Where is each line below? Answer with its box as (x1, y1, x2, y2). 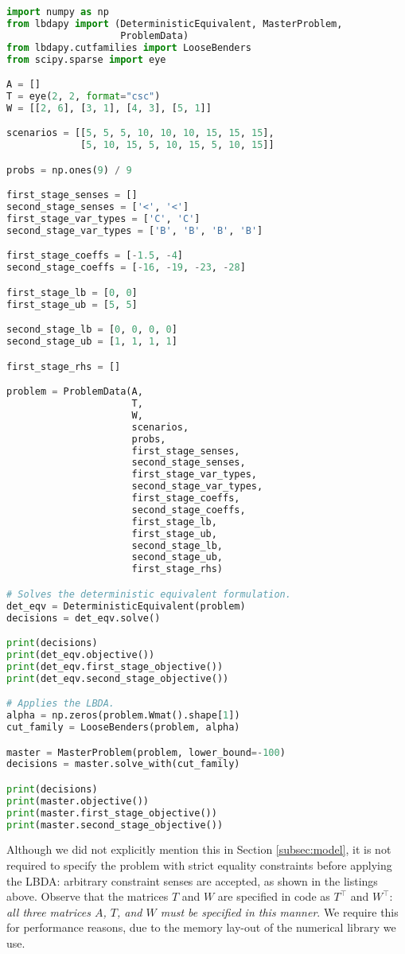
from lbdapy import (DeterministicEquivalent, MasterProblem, (6, 18, 343, 29)
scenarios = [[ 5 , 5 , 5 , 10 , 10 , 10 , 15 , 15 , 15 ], (6, 127, 275, 139)
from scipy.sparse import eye (6, 53, 166, 65)
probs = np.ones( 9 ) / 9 (6, 164, 132, 176)
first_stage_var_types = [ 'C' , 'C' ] (6, 213, 201, 224)
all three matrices (6, 903, 91, 920)
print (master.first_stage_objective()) (6, 807, 217, 819)
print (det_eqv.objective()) (6, 648, 155, 660)
